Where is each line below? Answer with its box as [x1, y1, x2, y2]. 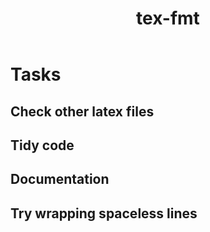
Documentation [10, 171, 110, 188]
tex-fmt [136, 7, 200, 30]
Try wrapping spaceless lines [10, 205, 198, 222]
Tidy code [10, 137, 75, 154]
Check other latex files [10, 103, 155, 120]
